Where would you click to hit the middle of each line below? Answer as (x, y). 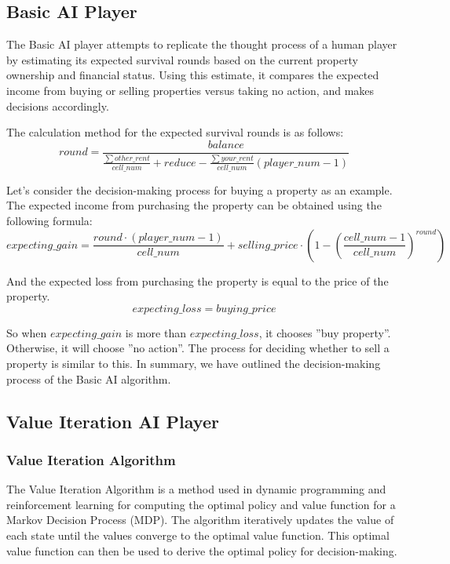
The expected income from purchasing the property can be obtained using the (194, 205)
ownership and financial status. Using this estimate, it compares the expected (193, 75)
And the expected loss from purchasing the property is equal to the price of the (198, 280)
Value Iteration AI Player (113, 421)
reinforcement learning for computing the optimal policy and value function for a (201, 504)
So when (27, 332)
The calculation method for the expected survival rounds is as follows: (175, 132)
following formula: (49, 220)
